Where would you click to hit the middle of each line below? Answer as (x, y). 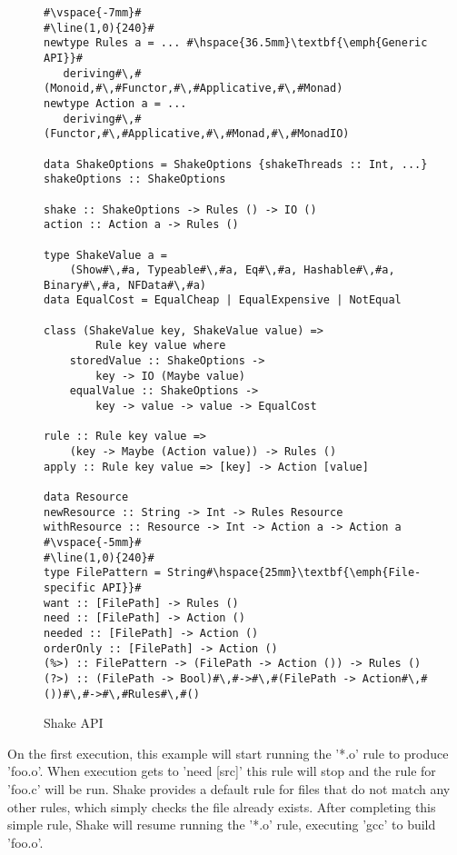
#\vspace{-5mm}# (93, 542)
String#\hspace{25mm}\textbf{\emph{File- (294, 573)
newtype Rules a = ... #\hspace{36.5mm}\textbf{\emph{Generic (236, 43)
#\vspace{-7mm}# (93, 13)
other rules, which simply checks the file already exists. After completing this (222, 806)
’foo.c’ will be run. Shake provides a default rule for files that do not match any (229, 788)
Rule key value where (161, 346)
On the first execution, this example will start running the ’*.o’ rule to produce (228, 753)
